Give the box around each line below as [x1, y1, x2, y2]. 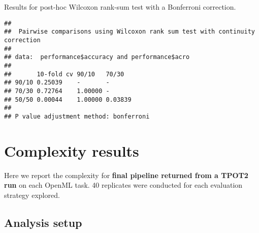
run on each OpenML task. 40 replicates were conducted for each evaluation [4, 180, 243, 190]
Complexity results [4, 140, 139, 161]
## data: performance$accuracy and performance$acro [4, 53, 190, 61]
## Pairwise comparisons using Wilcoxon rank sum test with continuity [4, 28, 255, 36]
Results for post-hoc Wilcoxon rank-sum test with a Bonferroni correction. [4, 2, 236, 12]
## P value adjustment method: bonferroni [4, 112, 150, 120]
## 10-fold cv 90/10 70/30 [4, 70, 124, 78]
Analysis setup [4, 214, 82, 230]
